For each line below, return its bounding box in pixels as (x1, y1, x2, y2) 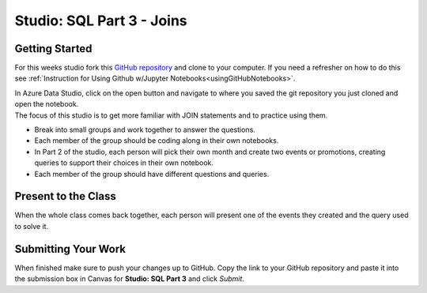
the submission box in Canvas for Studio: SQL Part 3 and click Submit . (14, 274, 245, 284)
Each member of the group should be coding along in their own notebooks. (34, 136, 279, 145)
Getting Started (14, 42, 93, 55)
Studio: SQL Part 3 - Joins (14, 12, 187, 29)
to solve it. (14, 221, 49, 231)
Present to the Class (14, 190, 116, 203)
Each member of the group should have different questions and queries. (34, 169, 270, 178)
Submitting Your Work (14, 242, 127, 256)
